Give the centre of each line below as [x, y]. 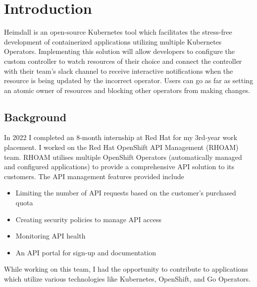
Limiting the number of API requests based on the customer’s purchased [126, 193]
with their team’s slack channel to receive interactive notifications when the [119, 71]
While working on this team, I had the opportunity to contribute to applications [126, 269]
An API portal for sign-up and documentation [86, 252]
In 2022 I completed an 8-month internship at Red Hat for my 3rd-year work [121, 137]
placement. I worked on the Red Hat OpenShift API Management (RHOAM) [121, 147]
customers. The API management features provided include [94, 176]
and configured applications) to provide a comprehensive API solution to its [119, 167]
